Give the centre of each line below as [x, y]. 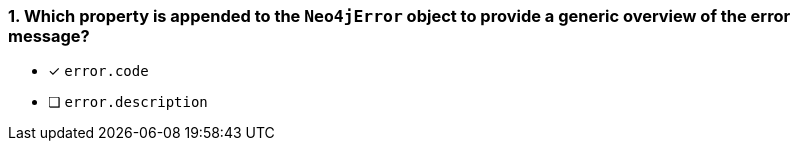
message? [49, 36]
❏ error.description [128, 102]
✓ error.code [98, 71]
